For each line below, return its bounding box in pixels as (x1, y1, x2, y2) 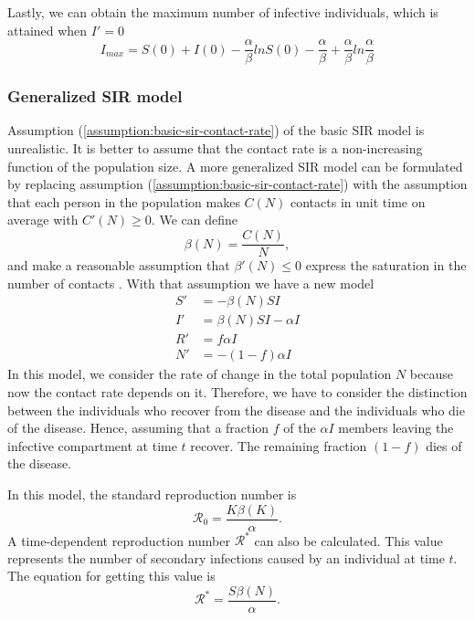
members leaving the (338, 418, 454, 437)
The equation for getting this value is (7, 566, 216, 585)
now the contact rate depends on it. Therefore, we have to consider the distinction (7, 383, 468, 401)
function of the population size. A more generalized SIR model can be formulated (7, 156, 463, 175)
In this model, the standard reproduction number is (7, 484, 297, 503)
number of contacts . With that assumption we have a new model (7, 273, 375, 292)
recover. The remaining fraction (190, 436, 367, 455)
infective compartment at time (7, 436, 177, 455)
